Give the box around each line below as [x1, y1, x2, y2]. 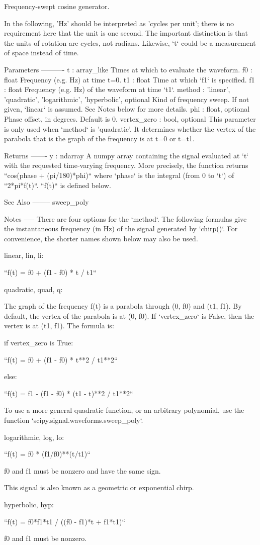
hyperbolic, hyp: [4, 499, 54, 509]
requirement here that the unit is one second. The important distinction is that [4, 28, 248, 38]
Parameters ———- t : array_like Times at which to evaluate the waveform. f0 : [4, 64, 252, 74]
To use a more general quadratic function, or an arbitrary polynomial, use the [4, 405, 244, 415]
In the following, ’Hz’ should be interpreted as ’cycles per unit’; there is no [4, 18, 234, 28]
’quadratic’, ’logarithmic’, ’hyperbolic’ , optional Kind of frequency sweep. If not [4, 94, 249, 104]
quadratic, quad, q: [4, 284, 63, 294]
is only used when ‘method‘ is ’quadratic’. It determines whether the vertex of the [4, 123, 256, 134]
